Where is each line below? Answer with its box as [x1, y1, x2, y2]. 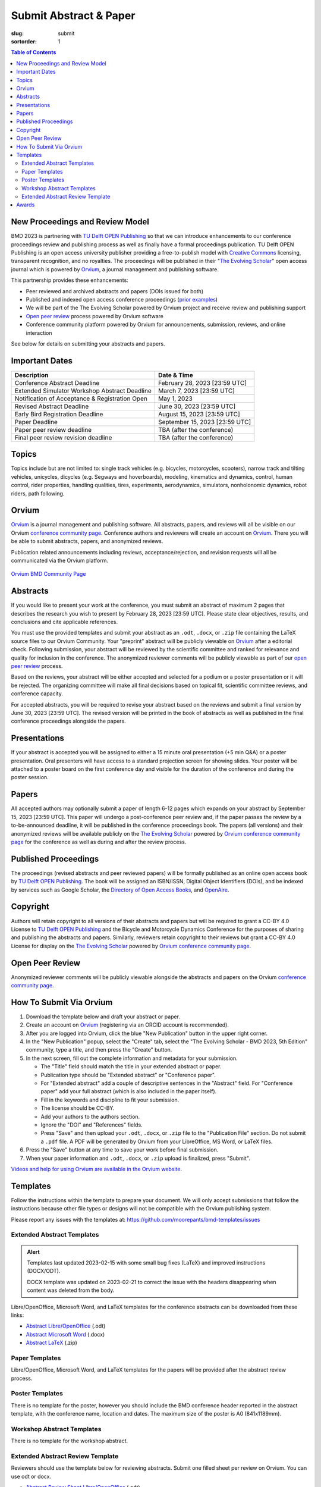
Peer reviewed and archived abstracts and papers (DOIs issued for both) [26, 287, 204, 294]
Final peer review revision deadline [14, 433, 112, 441]
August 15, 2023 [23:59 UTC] [158, 410, 240, 418]
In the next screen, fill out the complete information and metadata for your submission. [26, 1055, 238, 1062]
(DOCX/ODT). [27, 1268, 61, 1275]
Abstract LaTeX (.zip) [26, 1339, 77, 1347]
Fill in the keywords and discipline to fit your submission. [40, 1096, 180, 1103]
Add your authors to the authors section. [40, 1113, 140, 1120]
